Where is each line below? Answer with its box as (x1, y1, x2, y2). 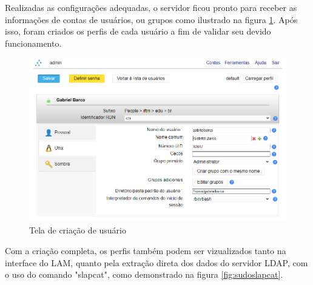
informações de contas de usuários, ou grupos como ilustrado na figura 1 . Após (5, 13, 298, 25)
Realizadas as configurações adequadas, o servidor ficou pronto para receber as (5, 1, 297, 13)
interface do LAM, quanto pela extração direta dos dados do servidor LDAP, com (5, 256, 308, 269)
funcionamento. (5, 36, 62, 49)
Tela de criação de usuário (29, 224, 126, 236)
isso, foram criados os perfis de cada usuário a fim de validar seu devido (5, 25, 271, 38)
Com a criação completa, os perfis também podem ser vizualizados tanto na (5, 244, 286, 257)
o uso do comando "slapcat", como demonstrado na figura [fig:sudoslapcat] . (5, 268, 283, 281)
